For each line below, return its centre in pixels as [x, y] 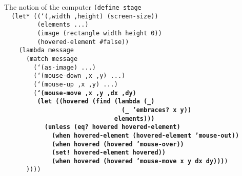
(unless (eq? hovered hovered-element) [112, 127]
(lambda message [46, 50]
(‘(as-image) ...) [65, 67]
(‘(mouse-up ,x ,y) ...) [76, 84]
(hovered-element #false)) [83, 42]
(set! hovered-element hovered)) [109, 153]
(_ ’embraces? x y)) [157, 110]
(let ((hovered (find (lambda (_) [96, 102]
